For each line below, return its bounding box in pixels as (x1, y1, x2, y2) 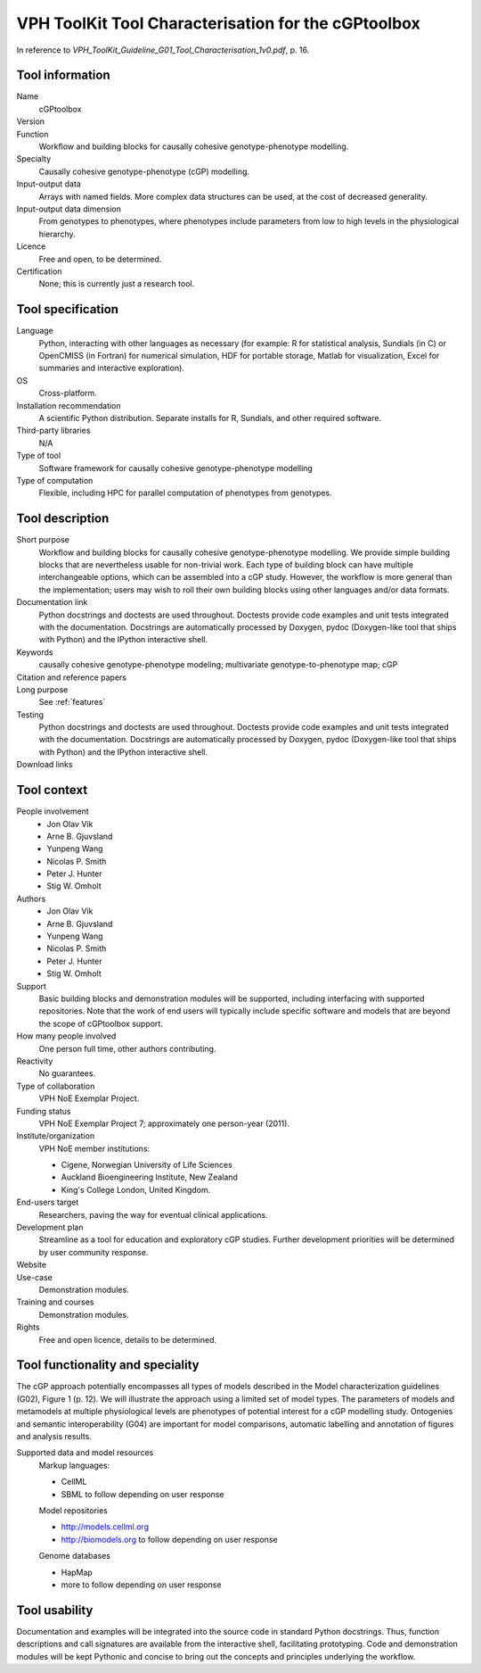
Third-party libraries (16, 425, 91, 436)
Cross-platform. (38, 388, 97, 399)
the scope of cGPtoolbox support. (38, 1018, 164, 1029)
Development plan (16, 1222, 84, 1233)
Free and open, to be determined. (38, 253, 162, 264)
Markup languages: (38, 1460, 110, 1470)
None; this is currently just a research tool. (38, 278, 195, 289)
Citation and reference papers (16, 672, 127, 683)
